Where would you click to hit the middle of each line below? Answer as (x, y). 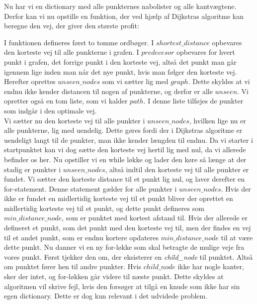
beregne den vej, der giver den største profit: (72, 26)
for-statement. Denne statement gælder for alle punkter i (90, 188)
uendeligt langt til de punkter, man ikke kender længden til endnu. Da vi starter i (128, 140)
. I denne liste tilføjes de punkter (193, 101)
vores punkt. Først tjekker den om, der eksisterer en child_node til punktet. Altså (128, 256)
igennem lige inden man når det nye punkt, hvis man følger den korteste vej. (121, 71)
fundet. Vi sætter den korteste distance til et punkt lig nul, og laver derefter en (125, 179)
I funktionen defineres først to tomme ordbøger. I (79, 42)
